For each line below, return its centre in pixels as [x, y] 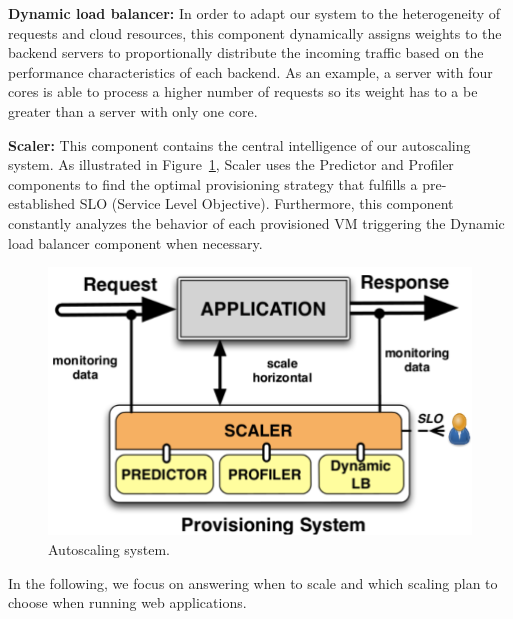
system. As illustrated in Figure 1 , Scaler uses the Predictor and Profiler [231, 164]
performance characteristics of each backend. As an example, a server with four [250, 71]
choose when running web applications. [127, 602]
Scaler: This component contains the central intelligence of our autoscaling [239, 144]
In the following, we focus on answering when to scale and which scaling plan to [253, 582]
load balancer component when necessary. [135, 242]
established [42, 203]
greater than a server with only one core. [133, 110]
